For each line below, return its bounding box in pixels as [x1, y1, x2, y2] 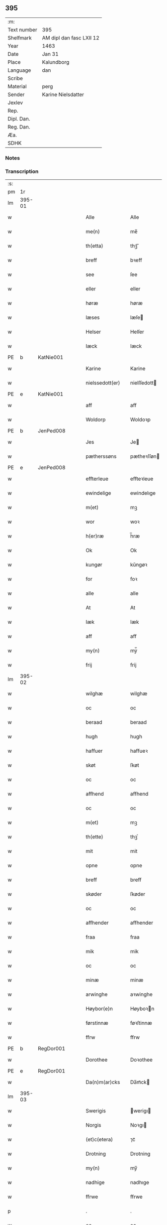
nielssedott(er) [85, 380, 120, 387]
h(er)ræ [85, 533, 104, 540]
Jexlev [7, 99, 23, 106]
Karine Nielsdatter [42, 91, 84, 98]
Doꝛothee [130, 1056, 153, 1063]
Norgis [85, 1122, 101, 1129]
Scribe [7, 75, 23, 82]
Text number [7, 26, 37, 33]
